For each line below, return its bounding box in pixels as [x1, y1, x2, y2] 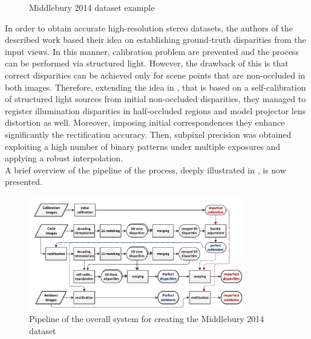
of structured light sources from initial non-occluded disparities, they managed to [5, 92, 306, 105]
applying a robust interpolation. [5, 152, 123, 164]
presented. [5, 175, 42, 188]
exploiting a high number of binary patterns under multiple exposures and [5, 140, 281, 152]
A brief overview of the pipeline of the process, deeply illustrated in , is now [5, 163, 286, 176]
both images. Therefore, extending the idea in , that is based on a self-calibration [5, 80, 306, 93]
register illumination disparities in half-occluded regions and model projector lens [5, 104, 306, 117]
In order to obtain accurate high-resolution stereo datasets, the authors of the [5, 21, 293, 34]
